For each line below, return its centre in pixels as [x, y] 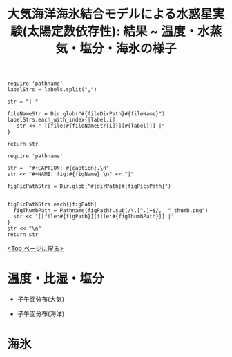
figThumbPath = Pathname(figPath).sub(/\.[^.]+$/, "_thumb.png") [111, 211]
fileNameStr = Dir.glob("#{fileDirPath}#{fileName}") [86, 114]
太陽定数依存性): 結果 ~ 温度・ [112, 31]
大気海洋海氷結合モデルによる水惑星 [110, 14]
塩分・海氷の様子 [128, 49]
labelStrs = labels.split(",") [52, 90]
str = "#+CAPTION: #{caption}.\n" [58, 168]
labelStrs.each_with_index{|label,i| [61, 120]
